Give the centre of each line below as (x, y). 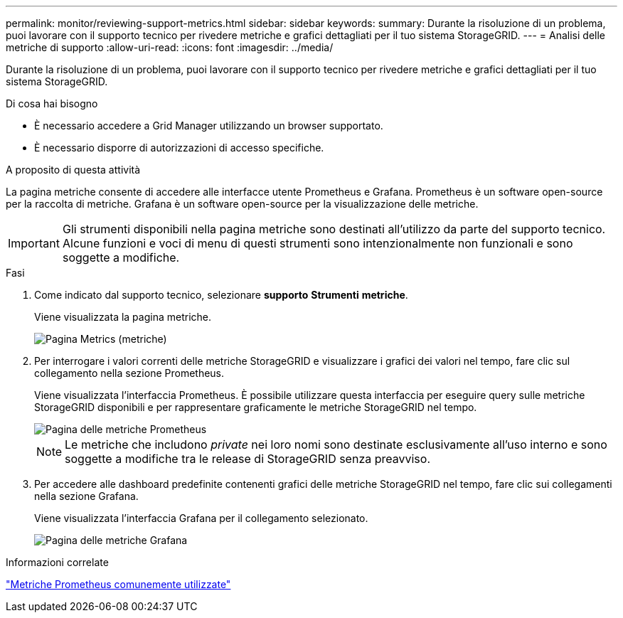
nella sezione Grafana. (86, 496)
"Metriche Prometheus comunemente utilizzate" (118, 584)
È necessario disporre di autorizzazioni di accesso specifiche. (179, 148)
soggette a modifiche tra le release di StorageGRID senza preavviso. (248, 459)
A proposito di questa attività (73, 170)
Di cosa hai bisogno (52, 103)
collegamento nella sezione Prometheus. (129, 373)
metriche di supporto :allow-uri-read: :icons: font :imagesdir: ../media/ (170, 47)
